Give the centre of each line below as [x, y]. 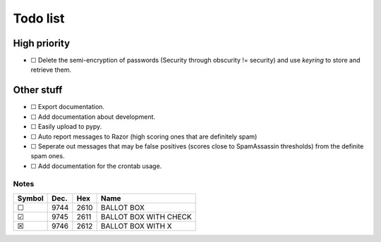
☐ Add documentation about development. [93, 117]
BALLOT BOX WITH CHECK [146, 217]
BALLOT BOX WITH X [136, 226]
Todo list [39, 18]
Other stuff [38, 90]
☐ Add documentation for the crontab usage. [96, 166]
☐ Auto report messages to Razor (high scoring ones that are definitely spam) [144, 136]
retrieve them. [51, 70]
